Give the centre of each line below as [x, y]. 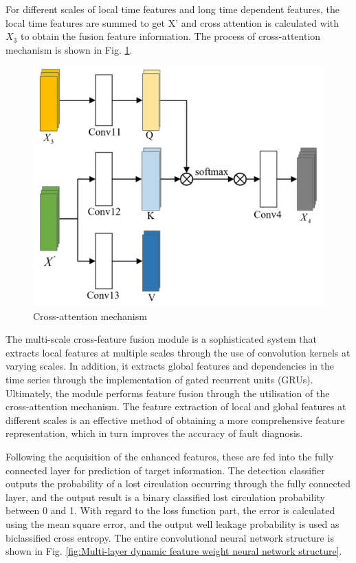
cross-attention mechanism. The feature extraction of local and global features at [176, 406]
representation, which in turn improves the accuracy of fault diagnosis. [154, 433]
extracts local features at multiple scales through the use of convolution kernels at [178, 352]
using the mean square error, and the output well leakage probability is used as [173, 523]
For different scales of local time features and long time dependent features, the [173, 9]
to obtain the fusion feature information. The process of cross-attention [170, 36]
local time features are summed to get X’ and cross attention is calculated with [173, 22]
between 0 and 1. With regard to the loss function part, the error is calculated [170, 510]
